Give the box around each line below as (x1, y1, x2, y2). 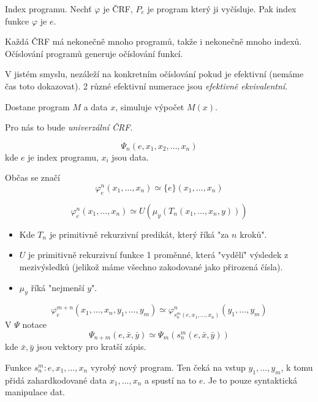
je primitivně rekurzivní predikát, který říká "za (49, 227, 229, 240)
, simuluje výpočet (115, 100, 184, 113)
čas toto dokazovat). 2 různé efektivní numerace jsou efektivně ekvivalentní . (5, 79, 288, 92)
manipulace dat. (5, 385, 66, 398)
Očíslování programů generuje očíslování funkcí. (5, 47, 183, 59)
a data (83, 100, 108, 113)
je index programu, (28, 150, 99, 163)
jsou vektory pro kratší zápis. (36, 340, 146, 353)
